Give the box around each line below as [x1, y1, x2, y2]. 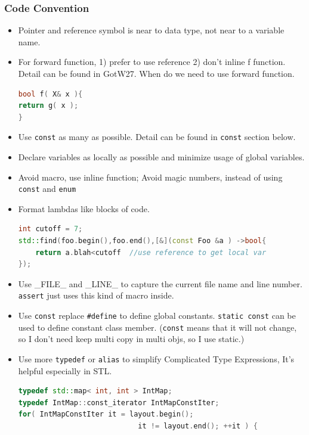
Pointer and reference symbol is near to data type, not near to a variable [18, 24, 285, 36]
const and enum [18, 182, 76, 195]
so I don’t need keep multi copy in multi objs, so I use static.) [18, 333, 245, 345]
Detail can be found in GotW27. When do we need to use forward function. [18, 67, 295, 79]
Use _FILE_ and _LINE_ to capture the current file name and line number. [18, 277, 302, 290]
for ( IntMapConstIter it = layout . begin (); [18, 410, 194, 419]
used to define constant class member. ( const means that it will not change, [18, 321, 297, 333]
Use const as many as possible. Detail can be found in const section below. [18, 130, 296, 143]
